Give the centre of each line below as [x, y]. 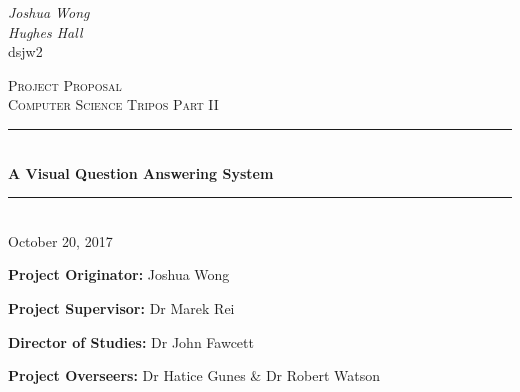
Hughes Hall [45, 31]
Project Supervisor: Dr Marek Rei [121, 307]
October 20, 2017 [60, 240]
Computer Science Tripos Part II [113, 104]
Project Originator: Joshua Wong [119, 274]
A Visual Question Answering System [141, 172]
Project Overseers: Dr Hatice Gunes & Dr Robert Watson [194, 375]
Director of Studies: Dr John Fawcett [131, 341]
